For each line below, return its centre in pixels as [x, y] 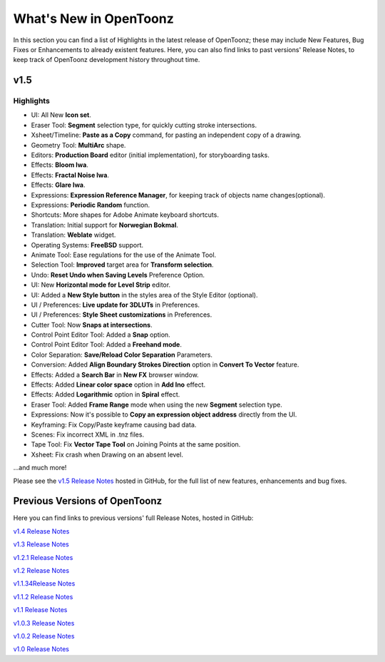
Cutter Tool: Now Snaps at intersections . [92, 325]
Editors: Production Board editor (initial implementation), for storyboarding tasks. [150, 155]
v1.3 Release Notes [41, 544]
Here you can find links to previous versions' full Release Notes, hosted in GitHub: [133, 518]
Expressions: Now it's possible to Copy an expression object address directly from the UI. [164, 414]
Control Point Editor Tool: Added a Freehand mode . [106, 345]
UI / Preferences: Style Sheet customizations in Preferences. [122, 315]
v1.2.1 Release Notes [43, 557]
